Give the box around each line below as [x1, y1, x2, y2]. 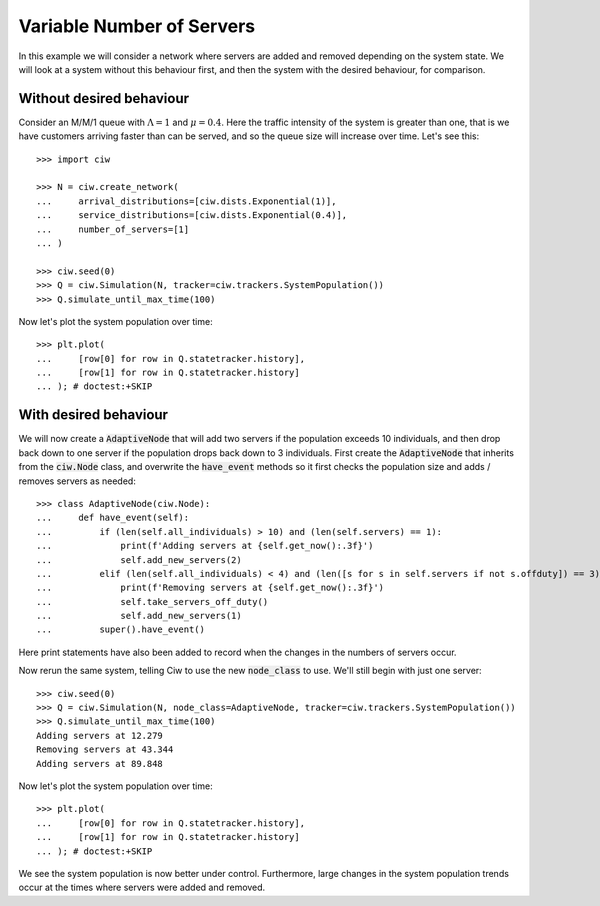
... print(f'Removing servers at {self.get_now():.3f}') [36, 582, 385, 594]
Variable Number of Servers [18, 15, 255, 37]
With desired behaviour [18, 406, 169, 424]
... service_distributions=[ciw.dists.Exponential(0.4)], [36, 210, 348, 221]
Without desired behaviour [18, 90, 190, 107]
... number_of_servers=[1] [36, 223, 190, 235]
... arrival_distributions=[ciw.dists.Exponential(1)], [36, 195, 337, 207]
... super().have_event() [36, 624, 205, 635]
